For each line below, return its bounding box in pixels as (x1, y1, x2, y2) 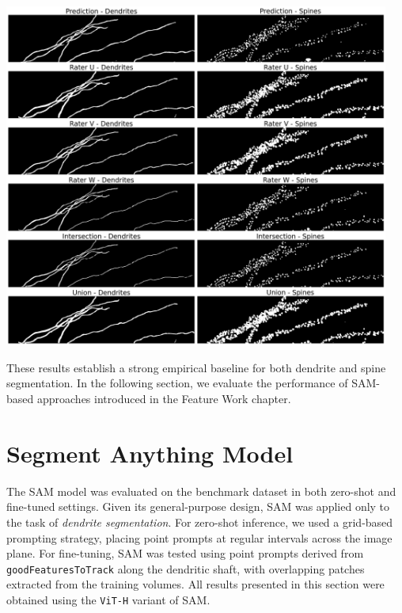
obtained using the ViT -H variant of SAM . (6, 592, 210, 608)
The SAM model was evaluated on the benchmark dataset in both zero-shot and (6, 482, 396, 499)
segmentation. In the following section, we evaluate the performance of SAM (6, 375, 377, 391)
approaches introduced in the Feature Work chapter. (36, 390, 291, 407)
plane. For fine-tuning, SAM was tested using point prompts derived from (6, 545, 364, 562)
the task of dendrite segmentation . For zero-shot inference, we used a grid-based (6, 513, 393, 530)
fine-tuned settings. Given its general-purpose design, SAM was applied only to (6, 498, 390, 515)
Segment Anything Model (6, 436, 294, 469)
